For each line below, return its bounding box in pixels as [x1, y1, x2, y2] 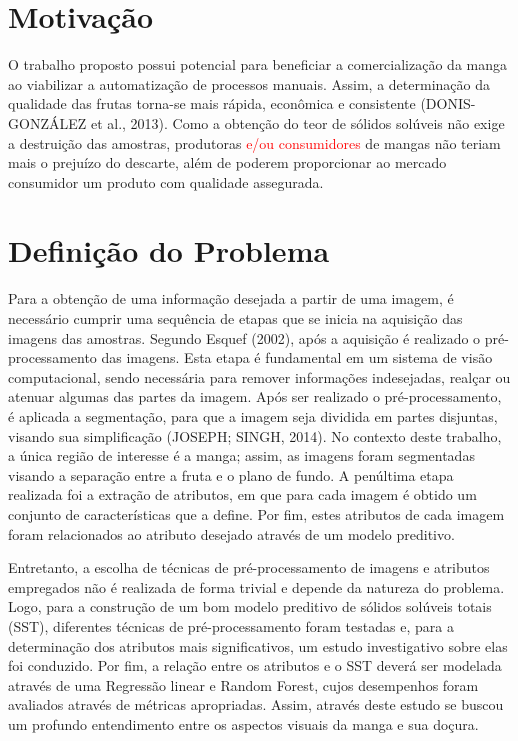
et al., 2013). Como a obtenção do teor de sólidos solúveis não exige [90, 112, 505, 133]
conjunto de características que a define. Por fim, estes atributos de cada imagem [8, 503, 505, 524]
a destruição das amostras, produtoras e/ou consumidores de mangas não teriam [8, 132, 501, 153]
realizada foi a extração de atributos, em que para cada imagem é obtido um [8, 484, 477, 505]
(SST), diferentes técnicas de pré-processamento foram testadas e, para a [8, 615, 454, 636]
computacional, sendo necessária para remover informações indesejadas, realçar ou [8, 366, 511, 387]
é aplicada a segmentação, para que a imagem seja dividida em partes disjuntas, [8, 405, 498, 426]
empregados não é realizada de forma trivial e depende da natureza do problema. [8, 576, 505, 597]
